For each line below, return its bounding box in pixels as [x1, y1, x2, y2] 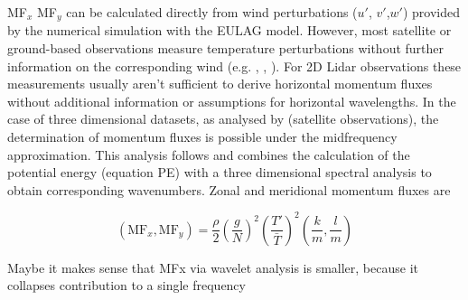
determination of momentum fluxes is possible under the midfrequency [7, 127, 398, 146]
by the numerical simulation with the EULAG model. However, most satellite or [7, 21, 452, 40]
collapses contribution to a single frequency [7, 276, 246, 295]
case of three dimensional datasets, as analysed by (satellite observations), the [7, 109, 439, 128]
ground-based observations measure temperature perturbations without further [7, 39, 445, 58]
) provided [402, 3, 461, 21]
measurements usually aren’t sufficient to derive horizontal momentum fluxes [7, 74, 433, 93]
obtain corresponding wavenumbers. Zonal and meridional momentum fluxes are [7, 180, 451, 199]
